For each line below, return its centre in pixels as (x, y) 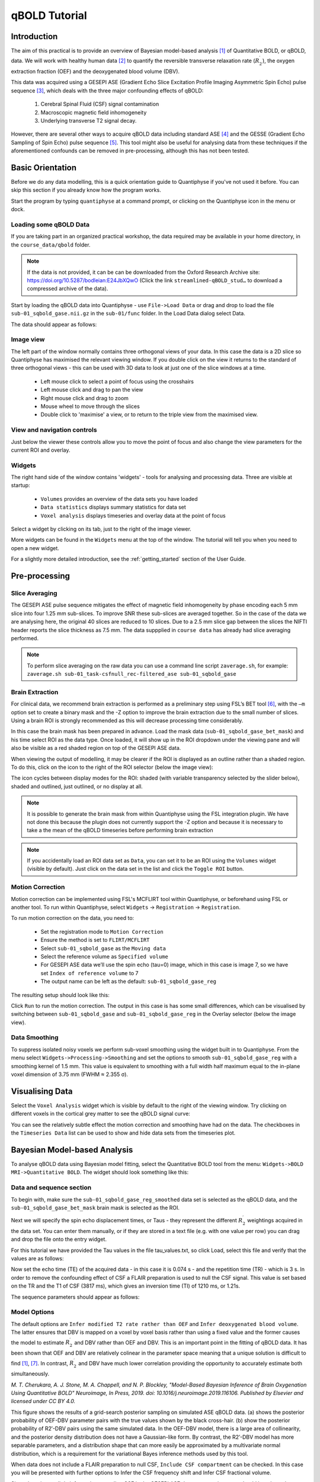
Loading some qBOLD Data (50, 225)
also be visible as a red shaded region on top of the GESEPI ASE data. (96, 748)
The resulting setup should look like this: (60, 995)
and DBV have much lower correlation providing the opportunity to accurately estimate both (190, 1363)
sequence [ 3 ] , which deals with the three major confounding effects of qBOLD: (107, 90)
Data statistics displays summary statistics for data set (113, 507)
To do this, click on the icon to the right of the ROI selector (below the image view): (112, 767)
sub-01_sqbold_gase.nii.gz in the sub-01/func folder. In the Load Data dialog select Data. (128, 314)
